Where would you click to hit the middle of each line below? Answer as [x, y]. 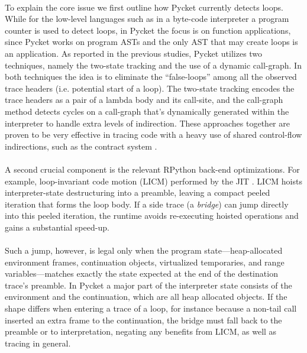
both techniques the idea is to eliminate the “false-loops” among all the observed [151, 77]
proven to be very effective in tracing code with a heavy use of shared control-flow [153, 135]
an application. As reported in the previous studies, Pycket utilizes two [134, 53]
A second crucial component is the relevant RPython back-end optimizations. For [152, 169]
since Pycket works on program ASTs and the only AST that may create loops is [151, 42]
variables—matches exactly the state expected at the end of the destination [141, 273]
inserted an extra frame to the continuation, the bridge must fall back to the [143, 320]
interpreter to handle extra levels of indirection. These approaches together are [147, 123]
